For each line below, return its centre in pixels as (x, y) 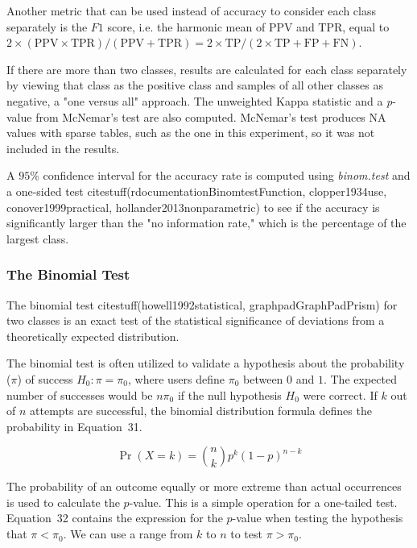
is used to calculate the (63, 502)
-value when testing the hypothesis (318, 518)
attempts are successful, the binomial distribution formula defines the (201, 411)
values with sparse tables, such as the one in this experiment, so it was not (191, 133)
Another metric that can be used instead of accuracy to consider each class (191, 10)
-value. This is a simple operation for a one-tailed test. (263, 502)
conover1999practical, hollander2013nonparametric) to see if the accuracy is (193, 207)
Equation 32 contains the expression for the (115, 518)
